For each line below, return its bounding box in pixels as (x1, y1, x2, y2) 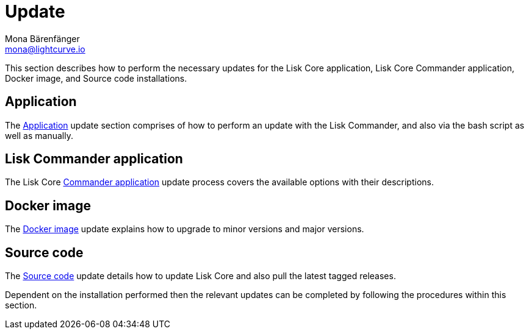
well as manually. (5, 130, 73, 141)
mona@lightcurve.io (5, 43, 85, 54)
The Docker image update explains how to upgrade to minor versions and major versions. (5, 224, 364, 235)
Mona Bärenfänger (5, 33, 80, 44)
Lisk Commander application (5, 151, 183, 167)
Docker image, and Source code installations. (5, 73, 187, 83)
